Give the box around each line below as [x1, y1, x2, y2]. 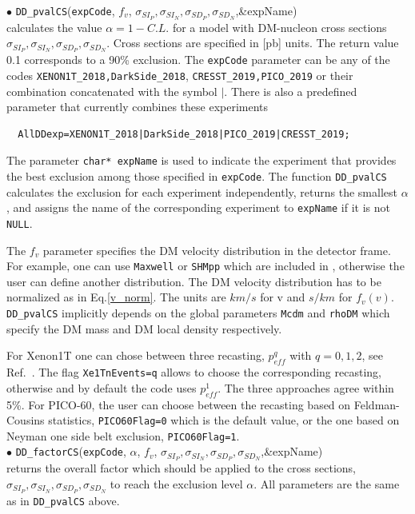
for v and [260, 289, 305, 305]
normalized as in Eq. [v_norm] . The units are [6, 289, 226, 305]
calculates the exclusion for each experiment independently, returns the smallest [6, 183, 397, 200]
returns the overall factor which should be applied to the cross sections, [6, 460, 356, 476]
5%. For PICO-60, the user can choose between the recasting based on [6, 396, 351, 412]
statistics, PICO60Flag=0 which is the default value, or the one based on [48, 412, 400, 428]
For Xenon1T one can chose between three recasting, [6, 347, 265, 364]
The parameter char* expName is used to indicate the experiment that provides [6, 152, 397, 169]
